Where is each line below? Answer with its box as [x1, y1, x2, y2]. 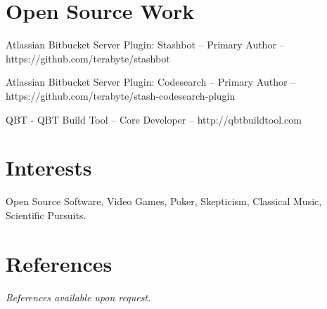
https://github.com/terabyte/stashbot [6, 51, 170, 65]
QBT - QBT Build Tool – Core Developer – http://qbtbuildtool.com [6, 112, 302, 126]
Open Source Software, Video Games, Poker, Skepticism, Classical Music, [6, 194, 322, 209]
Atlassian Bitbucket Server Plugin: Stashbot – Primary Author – [6, 37, 285, 52]
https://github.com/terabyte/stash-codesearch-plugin [6, 88, 236, 103]
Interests [6, 153, 92, 182]
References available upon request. [6, 289, 151, 304]
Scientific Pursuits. [6, 207, 86, 222]
